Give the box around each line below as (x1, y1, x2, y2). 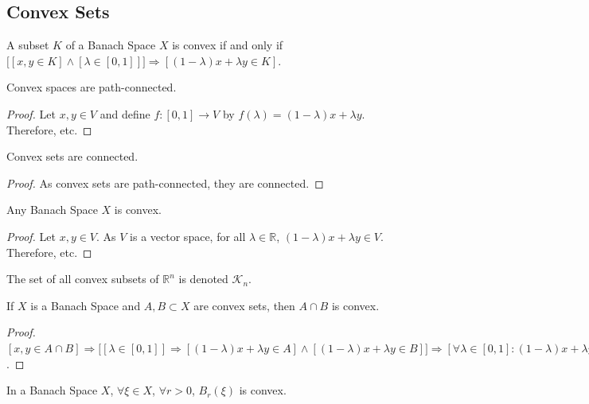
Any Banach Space (6, 201, 98, 218)
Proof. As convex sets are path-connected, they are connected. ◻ (6, 174, 324, 191)
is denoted (178, 270, 228, 287)
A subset (6, 37, 49, 53)
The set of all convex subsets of (6, 270, 159, 287)
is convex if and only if (172, 37, 283, 53)
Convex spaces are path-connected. (6, 79, 177, 95)
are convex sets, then (193, 297, 295, 313)
